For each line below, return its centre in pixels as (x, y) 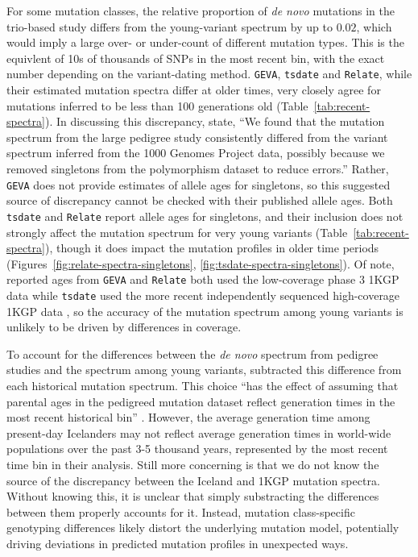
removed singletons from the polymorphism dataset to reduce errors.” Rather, (198, 168)
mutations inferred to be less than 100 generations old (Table (157, 105)
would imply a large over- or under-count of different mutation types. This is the (205, 42)
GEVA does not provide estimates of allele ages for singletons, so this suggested (199, 184)
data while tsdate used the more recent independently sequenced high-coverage (203, 295)
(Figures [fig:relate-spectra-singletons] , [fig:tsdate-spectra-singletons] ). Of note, (201, 263)
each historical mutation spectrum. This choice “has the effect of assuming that (203, 385)
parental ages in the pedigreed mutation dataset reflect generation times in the (201, 401)
